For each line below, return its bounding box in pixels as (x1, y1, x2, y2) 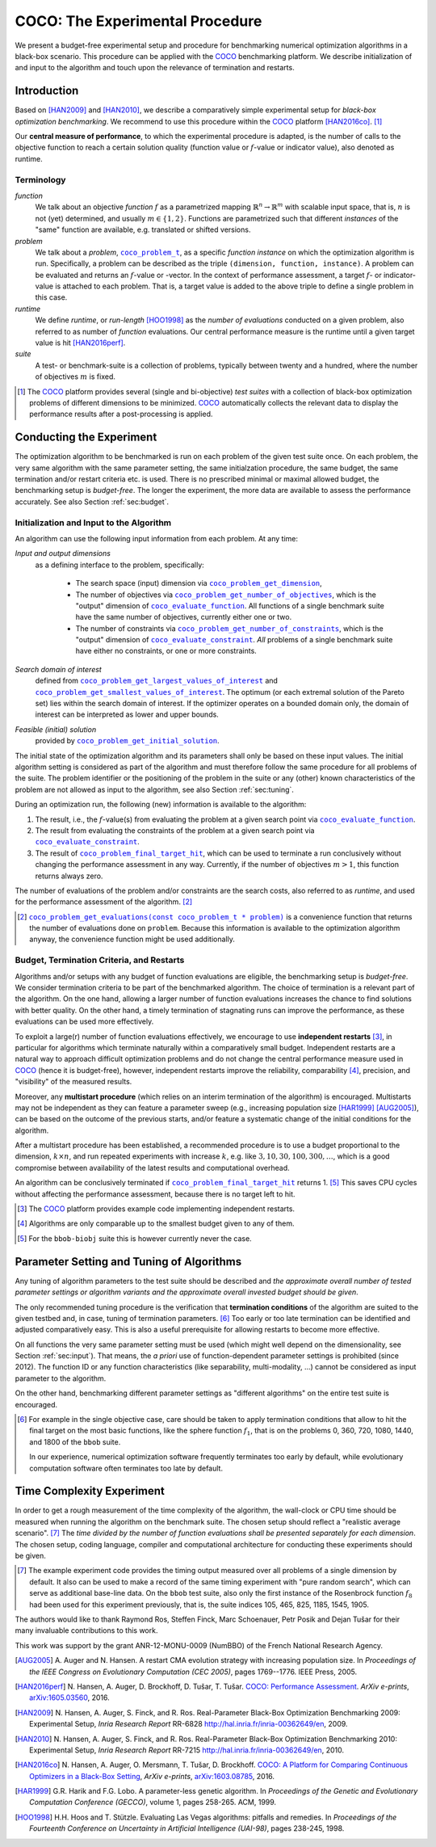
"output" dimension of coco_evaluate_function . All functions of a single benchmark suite (75, 600, 385, 610)
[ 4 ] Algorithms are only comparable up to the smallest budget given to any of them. (17, 1218, 295, 1228)
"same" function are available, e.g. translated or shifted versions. (35, 225, 251, 234)
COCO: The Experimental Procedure (15, 12, 262, 30)
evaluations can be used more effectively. (15, 1016, 154, 1026)
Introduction (15, 84, 79, 98)
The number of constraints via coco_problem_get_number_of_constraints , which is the (75, 623, 384, 633)
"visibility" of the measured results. (15, 1077, 132, 1087)
